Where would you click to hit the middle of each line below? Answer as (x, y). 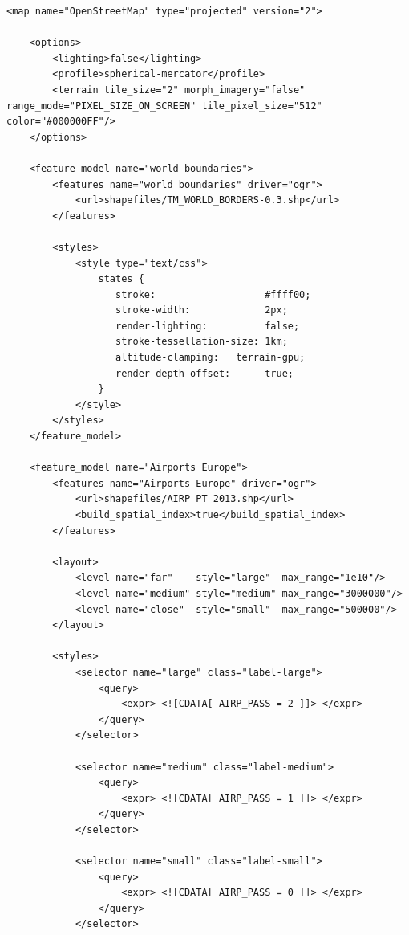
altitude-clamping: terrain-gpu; (211, 358)
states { (121, 279)
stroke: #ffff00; (213, 294)
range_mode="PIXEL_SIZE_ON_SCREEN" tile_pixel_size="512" (164, 106)
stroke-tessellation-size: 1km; (202, 342)
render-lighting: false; (208, 326)
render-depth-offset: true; (204, 373)
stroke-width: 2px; (202, 310)
